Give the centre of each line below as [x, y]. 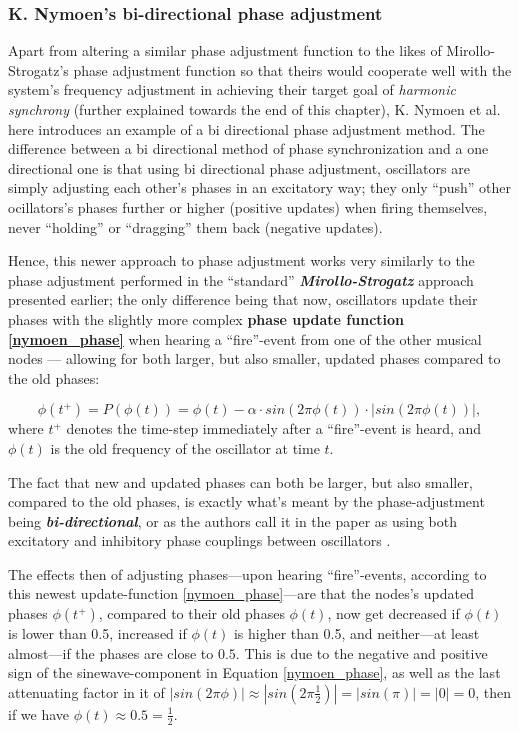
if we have [39, 713]
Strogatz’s [38, 69]
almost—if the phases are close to [111, 652]
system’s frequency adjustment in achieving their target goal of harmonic [232, 89]
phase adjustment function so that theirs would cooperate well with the [292, 69]
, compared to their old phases [191, 613]
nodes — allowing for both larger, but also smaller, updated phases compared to [254, 358]
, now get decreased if [393, 613]
